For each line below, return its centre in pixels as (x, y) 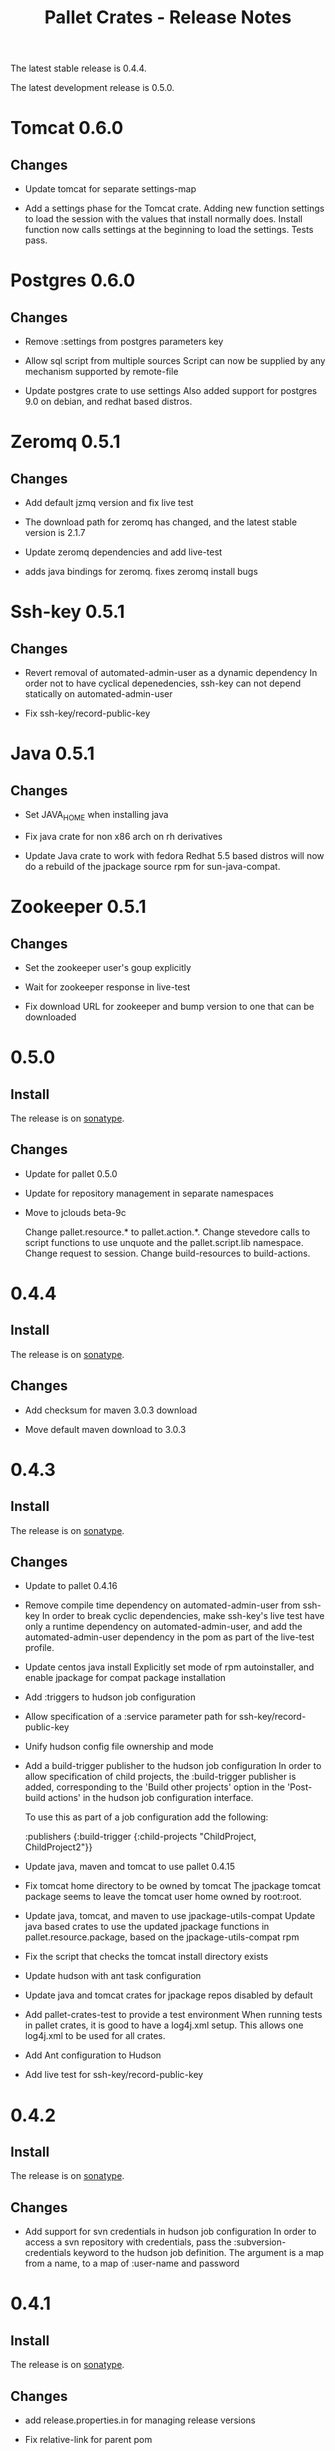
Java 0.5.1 (52, 753)
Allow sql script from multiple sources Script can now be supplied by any (175, 361)
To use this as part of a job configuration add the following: (146, 1817)
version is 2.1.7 (55, 533)
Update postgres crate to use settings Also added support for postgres (171, 391)
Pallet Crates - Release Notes (168, 17)
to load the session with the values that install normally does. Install (163, 219)
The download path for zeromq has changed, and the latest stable (161, 522)
